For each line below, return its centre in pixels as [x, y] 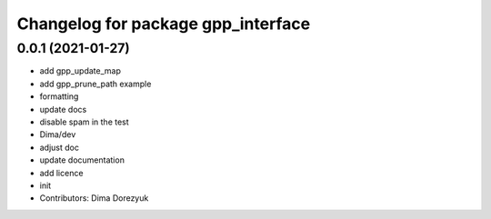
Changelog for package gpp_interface [164, 24]
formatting [59, 96]
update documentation [82, 160]
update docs [63, 109]
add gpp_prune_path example [95, 84]
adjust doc [59, 147]
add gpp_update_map [80, 71]
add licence [61, 173]
